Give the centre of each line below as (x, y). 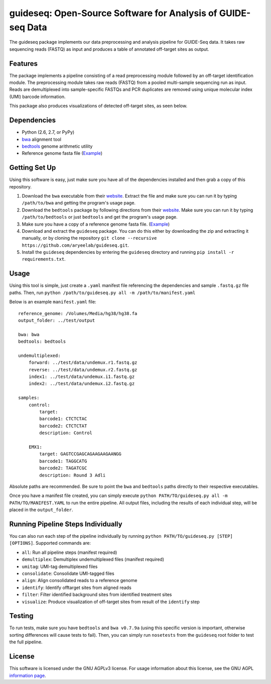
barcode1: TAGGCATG (63, 461)
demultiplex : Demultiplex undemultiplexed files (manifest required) (93, 559)
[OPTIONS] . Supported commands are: (50, 543)
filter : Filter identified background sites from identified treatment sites (97, 595)
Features (23, 64)
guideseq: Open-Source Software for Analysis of (113, 13)
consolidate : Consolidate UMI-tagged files (68, 573)
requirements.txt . (44, 259)
